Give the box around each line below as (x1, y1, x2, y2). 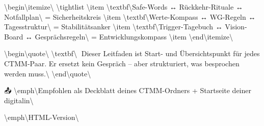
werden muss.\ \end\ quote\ (4, 68, 91, 78)
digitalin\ (4, 95, 34, 105)
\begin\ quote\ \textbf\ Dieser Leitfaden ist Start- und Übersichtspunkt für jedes (4, 48, 260, 59)
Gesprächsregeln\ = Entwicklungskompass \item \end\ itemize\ (35, 31, 233, 41)
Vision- (225, 21, 247, 32)
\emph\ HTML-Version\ (4, 112, 79, 122)
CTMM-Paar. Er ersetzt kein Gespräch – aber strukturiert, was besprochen (4, 58, 240, 68)
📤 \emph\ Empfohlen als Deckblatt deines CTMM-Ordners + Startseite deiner (4, 85, 251, 96)
